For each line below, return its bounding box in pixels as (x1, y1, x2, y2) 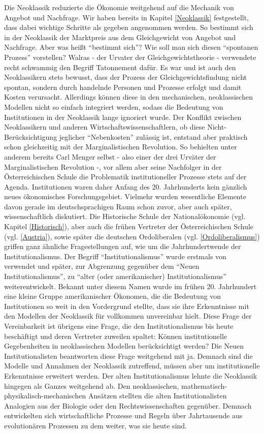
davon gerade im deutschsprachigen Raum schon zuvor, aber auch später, (4, 201, 232, 211)
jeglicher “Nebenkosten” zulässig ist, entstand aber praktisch (59, 131, 248, 142)
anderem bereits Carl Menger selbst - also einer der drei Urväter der (4, 151, 216, 162)
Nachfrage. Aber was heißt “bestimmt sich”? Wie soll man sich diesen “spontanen (4, 42, 258, 52)
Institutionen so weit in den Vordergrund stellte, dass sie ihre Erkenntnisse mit (4, 300, 249, 311)
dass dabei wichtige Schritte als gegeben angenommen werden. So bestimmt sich (4, 22, 253, 33)
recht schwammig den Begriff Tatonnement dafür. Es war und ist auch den (4, 61, 236, 72)
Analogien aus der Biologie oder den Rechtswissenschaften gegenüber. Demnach (4, 400, 252, 411)
